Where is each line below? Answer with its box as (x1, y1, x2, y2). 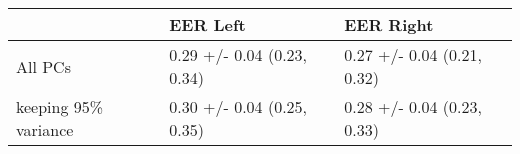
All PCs (16, 54, 71, 78)
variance (16, 118, 74, 141)
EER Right (344, 13, 434, 36)
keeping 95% (16, 95, 104, 118)
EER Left (169, 13, 246, 36)
